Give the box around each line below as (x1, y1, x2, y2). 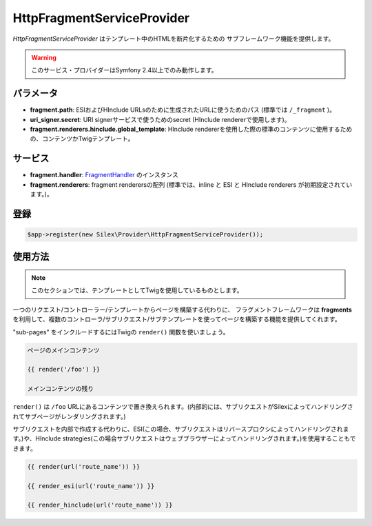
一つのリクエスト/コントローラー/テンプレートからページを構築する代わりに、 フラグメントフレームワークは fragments (12, 305, 353, 314)
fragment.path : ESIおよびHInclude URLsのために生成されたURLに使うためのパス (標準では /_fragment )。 (30, 105, 335, 114)
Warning (31, 53, 56, 61)
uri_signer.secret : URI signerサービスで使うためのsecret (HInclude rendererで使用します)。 (30, 115, 291, 123)
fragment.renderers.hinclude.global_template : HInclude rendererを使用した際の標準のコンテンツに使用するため (30, 125, 353, 134)
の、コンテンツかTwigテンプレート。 (30, 134, 134, 143)
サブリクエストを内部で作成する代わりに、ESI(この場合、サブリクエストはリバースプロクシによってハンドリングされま (12, 425, 349, 433)
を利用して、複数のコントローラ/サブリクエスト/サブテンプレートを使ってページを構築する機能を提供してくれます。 (12, 315, 341, 323)
